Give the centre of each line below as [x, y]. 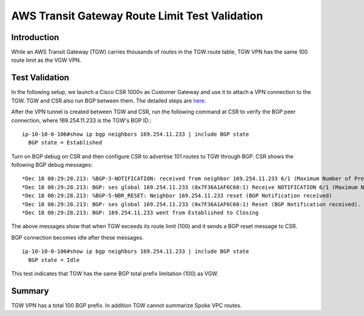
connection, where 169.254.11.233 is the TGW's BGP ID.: [81, 120]
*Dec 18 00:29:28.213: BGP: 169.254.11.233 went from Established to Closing [140, 213]
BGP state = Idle [54, 260]
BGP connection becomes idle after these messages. [77, 237]
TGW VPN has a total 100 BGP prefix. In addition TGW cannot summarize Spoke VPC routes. [126, 305]
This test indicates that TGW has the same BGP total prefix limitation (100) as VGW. [115, 274]
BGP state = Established [65, 143]
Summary [30, 291]
